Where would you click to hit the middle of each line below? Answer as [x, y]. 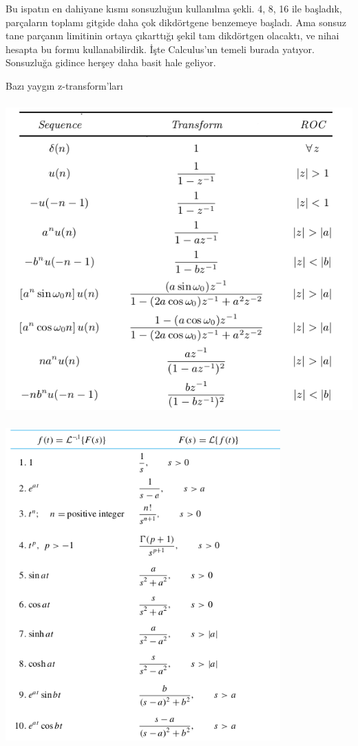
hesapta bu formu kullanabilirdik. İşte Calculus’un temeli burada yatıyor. [160, 49]
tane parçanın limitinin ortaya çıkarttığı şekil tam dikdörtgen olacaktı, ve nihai [172, 36]
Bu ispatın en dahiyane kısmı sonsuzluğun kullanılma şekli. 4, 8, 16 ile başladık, [174, 8]
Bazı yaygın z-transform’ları [64, 85]
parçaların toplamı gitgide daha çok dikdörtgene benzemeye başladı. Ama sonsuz [176, 22]
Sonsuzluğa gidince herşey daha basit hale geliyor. [111, 62]
